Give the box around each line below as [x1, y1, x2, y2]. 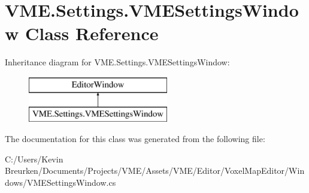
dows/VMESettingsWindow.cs [5, 176, 116, 188]
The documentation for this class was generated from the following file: [5, 132, 265, 145]
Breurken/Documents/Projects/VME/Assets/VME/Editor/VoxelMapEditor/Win [5, 164, 305, 177]
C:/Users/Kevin [5, 152, 63, 165]
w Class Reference [5, 21, 159, 46]
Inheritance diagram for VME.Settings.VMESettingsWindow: [5, 56, 230, 68]
